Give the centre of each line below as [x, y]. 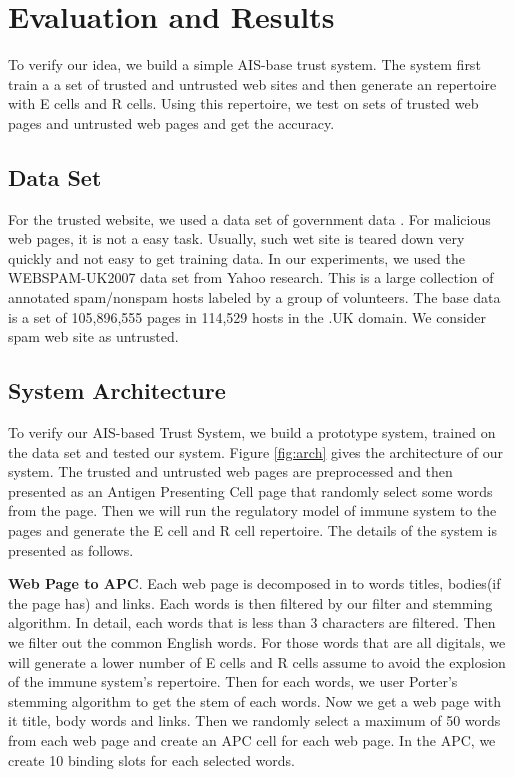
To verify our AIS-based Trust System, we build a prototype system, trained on [252, 432]
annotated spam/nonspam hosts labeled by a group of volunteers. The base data [254, 297]
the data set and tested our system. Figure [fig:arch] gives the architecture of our [256, 451]
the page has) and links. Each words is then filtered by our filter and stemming [250, 602]
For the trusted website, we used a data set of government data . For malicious [249, 218]
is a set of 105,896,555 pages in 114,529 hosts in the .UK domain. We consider [247, 316]
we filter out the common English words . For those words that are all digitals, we [257, 642]
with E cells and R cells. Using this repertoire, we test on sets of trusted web [243, 103]
